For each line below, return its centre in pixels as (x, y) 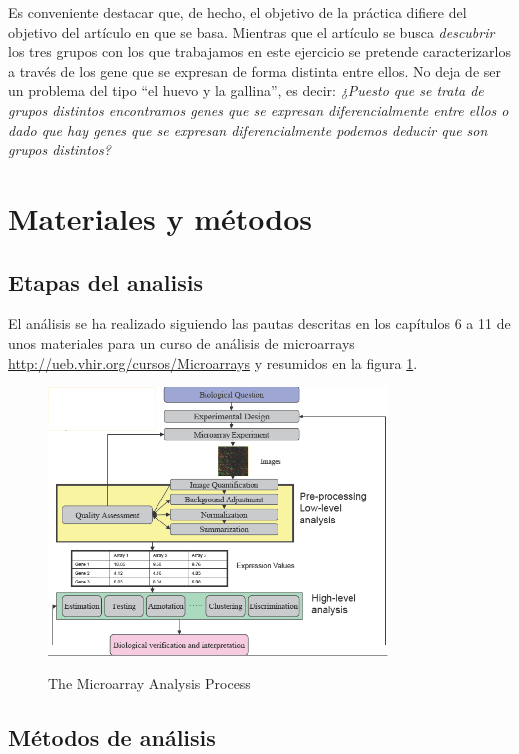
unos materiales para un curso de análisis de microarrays (181, 342)
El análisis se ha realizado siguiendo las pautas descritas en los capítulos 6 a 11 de (259, 323)
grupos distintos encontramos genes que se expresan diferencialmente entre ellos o (258, 109)
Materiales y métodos (160, 217)
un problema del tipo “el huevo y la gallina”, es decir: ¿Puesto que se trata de (246, 90)
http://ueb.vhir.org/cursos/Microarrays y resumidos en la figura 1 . (213, 362)
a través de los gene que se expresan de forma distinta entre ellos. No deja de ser (254, 70)
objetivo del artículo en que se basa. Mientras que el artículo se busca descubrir (251, 31)
